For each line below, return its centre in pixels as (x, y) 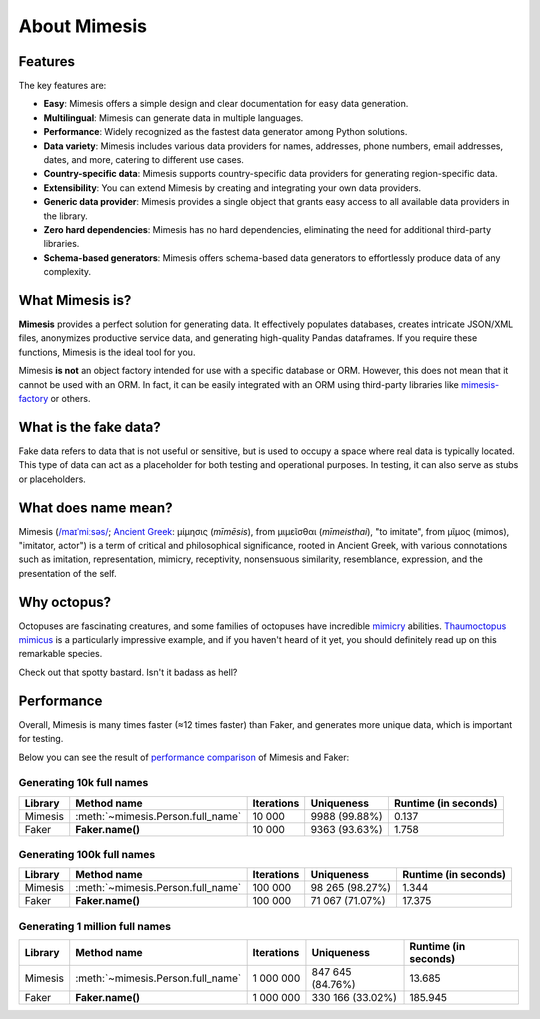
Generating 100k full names (87, 855)
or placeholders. (52, 479)
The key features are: (62, 86)
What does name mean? (95, 507)
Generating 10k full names (83, 783)
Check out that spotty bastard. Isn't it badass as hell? (128, 672)
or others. (70, 398)
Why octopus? (65, 601)
